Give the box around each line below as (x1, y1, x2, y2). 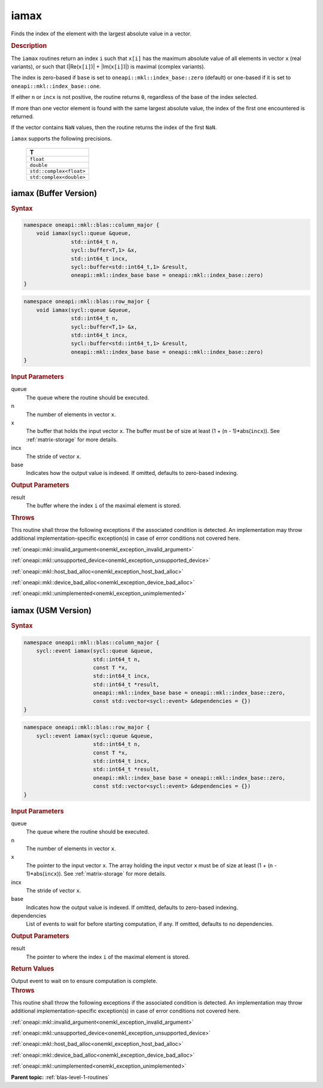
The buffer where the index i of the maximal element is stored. (26, 502, 181, 509)
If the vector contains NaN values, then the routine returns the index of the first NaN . (11, 124, 217, 131)
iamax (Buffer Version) (11, 188, 97, 198)
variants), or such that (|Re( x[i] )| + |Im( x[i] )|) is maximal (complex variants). (11, 63, 206, 70)
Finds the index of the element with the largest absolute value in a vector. (11, 30, 191, 37)
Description (11, 42, 47, 50)
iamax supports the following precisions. (11, 135, 112, 142)
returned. (11, 113, 34, 120)
